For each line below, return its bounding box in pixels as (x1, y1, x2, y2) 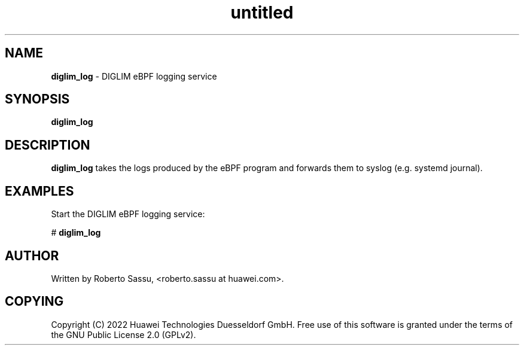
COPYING (5, 294, 64, 309)
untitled (230, 2, 294, 23)
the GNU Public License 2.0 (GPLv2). (51, 329, 196, 340)
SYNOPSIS (5, 92, 70, 107)
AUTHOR (5, 248, 59, 263)
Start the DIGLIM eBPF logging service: (51, 209, 205, 220)
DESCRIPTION (5, 137, 90, 153)
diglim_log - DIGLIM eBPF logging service (51, 71, 217, 81)
